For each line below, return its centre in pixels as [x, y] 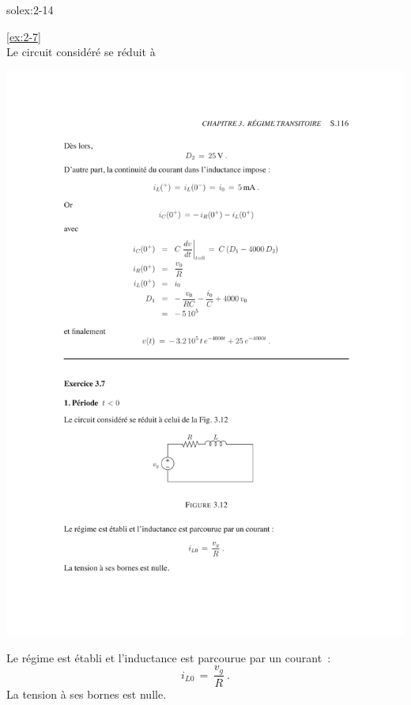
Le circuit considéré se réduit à [81, 52]
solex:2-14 [30, 9]
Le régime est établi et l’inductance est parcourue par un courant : [169, 657]
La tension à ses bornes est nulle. [87, 694]
